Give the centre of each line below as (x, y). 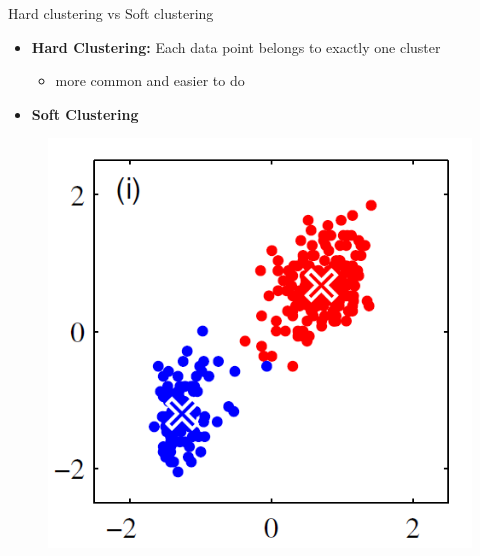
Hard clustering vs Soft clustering (111, 13)
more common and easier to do (150, 80)
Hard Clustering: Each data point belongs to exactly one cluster (236, 46)
